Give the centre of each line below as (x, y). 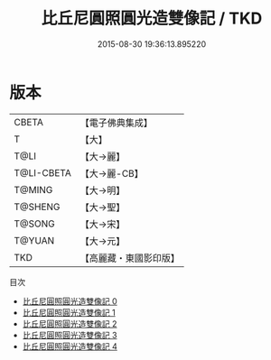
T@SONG (35, 224)
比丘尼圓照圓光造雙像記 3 (70, 335)
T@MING (33, 189)
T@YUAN (34, 240)
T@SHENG (37, 207)
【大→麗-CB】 (112, 173)
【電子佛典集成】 (117, 123)
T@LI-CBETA (43, 172)
